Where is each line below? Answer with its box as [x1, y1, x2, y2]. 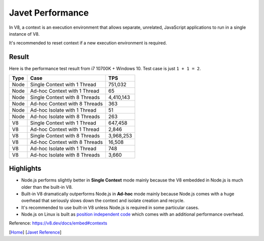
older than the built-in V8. [21, 184, 73, 190]
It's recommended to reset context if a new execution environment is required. [9, 40, 167, 46]
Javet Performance [9, 7, 89, 18]
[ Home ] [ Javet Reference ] [9, 229, 62, 235]
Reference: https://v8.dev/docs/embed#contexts [9, 220, 108, 226]
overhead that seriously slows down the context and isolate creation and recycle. [21, 198, 185, 203]
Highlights [9, 164, 42, 173]
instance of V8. [9, 31, 40, 37]
